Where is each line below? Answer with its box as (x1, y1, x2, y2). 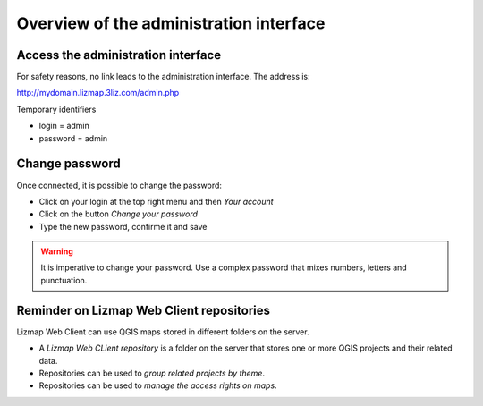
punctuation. (40, 275, 88, 285)
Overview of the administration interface (16, 13, 326, 33)
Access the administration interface (16, 47, 222, 63)
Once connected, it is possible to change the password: (16, 180, 223, 190)
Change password (16, 156, 121, 172)
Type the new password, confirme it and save (38, 221, 208, 232)
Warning (40, 246, 73, 257)
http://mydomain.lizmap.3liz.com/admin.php (16, 88, 180, 98)
